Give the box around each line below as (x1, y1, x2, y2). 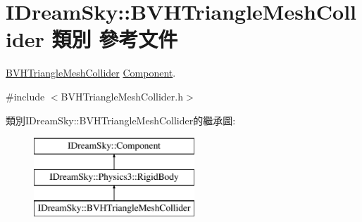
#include (6, 89, 45, 103)
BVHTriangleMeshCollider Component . (6, 65, 176, 80)
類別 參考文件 (51, 25, 178, 53)
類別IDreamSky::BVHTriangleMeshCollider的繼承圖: (6, 112, 236, 127)
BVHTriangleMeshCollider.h (61, 89, 183, 103)
